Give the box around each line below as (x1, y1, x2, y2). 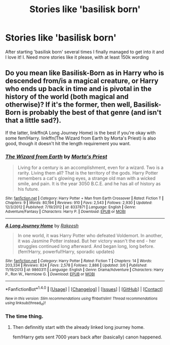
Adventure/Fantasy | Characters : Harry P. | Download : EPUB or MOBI (5, 209, 126, 214)
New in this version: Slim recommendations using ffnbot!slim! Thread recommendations (5, 296, 158, 301)
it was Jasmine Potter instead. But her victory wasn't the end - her (17, 238, 156, 244)
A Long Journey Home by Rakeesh (5, 223, 79, 229)
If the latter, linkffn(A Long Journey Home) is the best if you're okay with (5, 130, 156, 136)
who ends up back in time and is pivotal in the (5, 84, 152, 93)
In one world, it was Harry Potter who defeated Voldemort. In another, (17, 233, 163, 239)
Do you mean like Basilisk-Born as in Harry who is (5, 69, 164, 77)
